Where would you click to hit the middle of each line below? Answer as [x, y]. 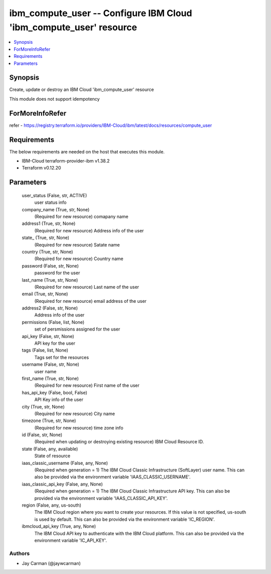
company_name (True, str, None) [56, 209]
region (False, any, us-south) [51, 505]
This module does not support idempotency [54, 99]
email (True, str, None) [45, 294]
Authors [20, 553]
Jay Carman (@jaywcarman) [51, 563]
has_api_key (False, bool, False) [54, 392]
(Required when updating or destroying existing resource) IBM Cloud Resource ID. [119, 442]
